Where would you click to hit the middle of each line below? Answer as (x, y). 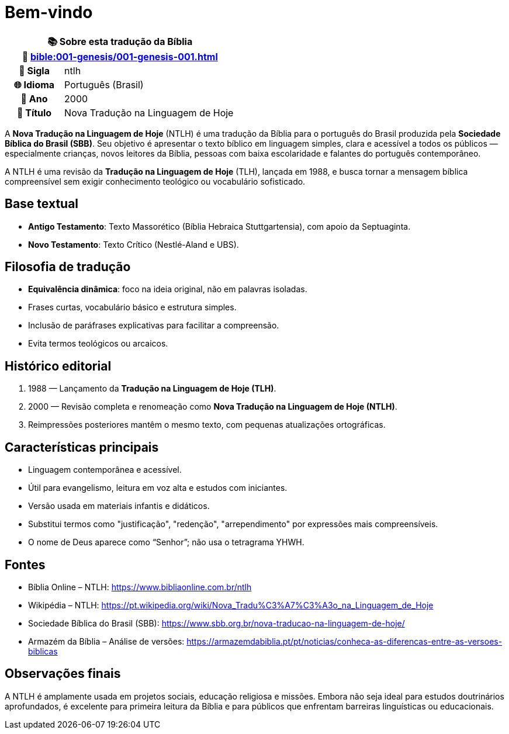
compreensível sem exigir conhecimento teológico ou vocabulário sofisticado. (155, 181)
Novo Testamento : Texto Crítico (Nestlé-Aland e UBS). (134, 244)
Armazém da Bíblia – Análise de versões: (106, 641)
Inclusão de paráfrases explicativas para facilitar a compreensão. (154, 326)
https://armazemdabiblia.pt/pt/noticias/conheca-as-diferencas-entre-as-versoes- (344, 641)
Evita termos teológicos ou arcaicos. (98, 344)
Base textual (42, 204)
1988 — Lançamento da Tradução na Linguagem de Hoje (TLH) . (152, 389)
